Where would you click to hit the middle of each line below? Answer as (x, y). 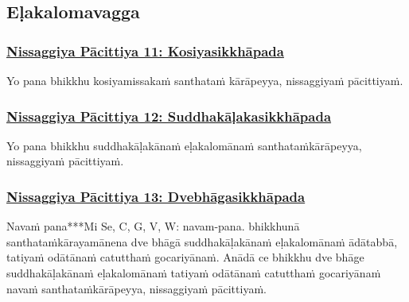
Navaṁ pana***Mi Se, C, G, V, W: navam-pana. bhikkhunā (153, 226)
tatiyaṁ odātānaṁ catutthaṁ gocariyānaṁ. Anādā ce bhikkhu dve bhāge (185, 257)
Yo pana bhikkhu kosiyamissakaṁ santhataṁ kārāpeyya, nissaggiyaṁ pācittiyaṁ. (205, 80)
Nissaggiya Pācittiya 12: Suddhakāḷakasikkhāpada (169, 116)
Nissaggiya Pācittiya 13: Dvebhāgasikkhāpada (156, 196)
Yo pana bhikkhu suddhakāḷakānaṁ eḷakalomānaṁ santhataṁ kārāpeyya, (184, 145)
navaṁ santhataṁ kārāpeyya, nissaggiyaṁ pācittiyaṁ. (136, 288)
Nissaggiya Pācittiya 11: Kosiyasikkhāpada (145, 50)
